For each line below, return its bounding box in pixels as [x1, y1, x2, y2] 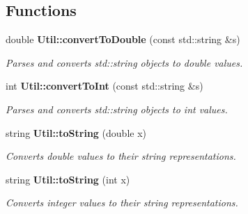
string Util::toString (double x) [6, 125, 146, 140]
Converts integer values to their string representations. [6, 195, 238, 210]
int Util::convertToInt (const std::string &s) [6, 79, 203, 93]
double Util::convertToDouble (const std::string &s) [6, 32, 240, 47]
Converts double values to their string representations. [6, 149, 236, 163]
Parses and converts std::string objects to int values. [6, 101, 228, 116]
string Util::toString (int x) [6, 172, 130, 186]
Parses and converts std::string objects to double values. [6, 55, 243, 69]
